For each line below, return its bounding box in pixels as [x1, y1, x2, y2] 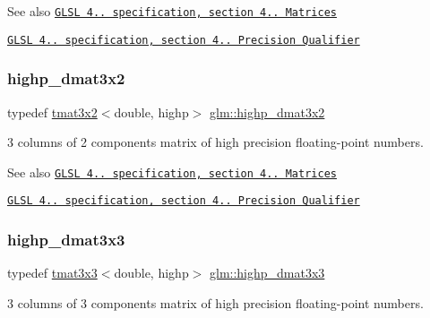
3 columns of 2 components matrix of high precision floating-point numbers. [7, 133, 424, 151]
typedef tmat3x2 [7, 102, 98, 121]
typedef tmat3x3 [7, 263, 98, 282]
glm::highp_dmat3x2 [210, 102, 325, 121]
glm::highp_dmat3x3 [210, 263, 325, 282]
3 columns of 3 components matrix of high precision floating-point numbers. [7, 293, 424, 312]
